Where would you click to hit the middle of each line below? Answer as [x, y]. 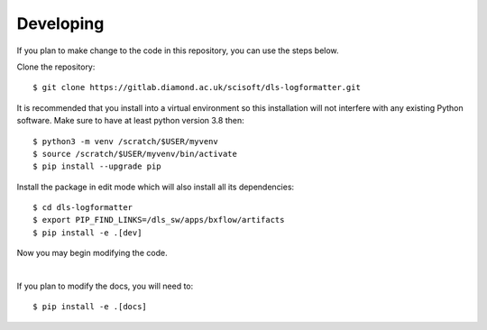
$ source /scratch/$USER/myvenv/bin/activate [135, 154]
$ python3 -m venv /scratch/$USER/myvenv [125, 141]
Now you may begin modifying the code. [92, 253]
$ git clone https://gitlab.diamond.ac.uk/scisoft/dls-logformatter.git [197, 87]
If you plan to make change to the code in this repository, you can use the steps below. [178, 50]
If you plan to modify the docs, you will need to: [105, 286]
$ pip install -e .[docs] [90, 307]
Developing [60, 23]
